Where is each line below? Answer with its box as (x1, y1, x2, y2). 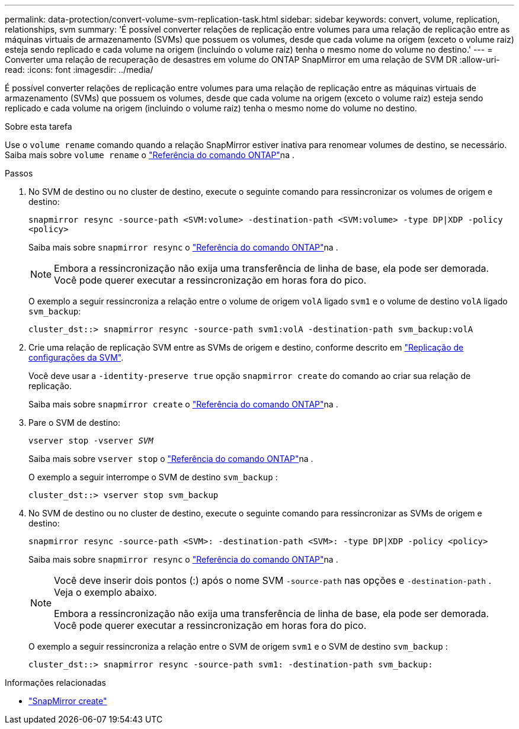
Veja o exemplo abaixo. (54, 586, 157, 598)
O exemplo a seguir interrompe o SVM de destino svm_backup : (28, 472, 278, 482)
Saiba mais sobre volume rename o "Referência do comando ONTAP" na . (5, 150, 294, 160)
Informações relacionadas (5, 677, 106, 688)
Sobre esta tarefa (5, 121, 72, 131)
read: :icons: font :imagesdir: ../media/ (5, 65, 153, 75)
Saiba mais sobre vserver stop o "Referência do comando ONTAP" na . (28, 454, 313, 464)
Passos (5, 168, 33, 178)
